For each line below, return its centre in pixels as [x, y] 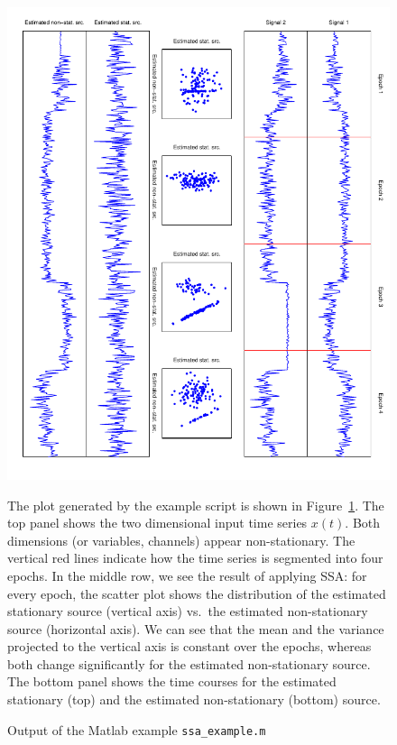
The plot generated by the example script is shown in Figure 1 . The [196, 505]
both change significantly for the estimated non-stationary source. [189, 663]
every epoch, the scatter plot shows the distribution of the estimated [197, 593]
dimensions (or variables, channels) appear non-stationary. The [181, 540]
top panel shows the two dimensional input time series [157, 523]
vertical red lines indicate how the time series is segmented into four [195, 558]
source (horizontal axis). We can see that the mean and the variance [196, 628]
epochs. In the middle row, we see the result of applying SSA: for [187, 575]
